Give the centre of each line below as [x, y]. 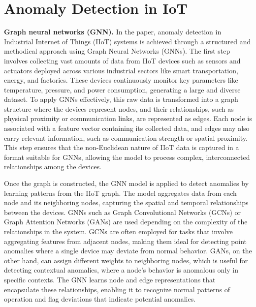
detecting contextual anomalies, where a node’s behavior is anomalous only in [121, 270]
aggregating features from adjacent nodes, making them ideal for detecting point [126, 241]
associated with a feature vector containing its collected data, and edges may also [127, 128]
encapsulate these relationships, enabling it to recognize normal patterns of [117, 289]
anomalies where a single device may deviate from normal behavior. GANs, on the [128, 251]
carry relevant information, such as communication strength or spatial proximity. [126, 138]
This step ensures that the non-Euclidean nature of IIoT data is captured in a [122, 147]
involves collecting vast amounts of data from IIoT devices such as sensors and [122, 60]
